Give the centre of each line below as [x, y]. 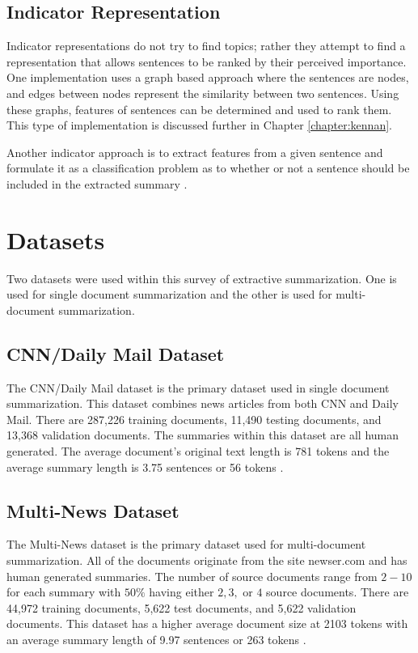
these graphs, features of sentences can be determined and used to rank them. [199, 109]
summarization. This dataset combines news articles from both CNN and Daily [203, 403]
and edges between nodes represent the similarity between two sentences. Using [203, 93]
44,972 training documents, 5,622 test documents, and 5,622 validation [182, 607]
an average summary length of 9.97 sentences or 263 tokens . [156, 639]
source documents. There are [338, 592]
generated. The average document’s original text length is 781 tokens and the [198, 451]
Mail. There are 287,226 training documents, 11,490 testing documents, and [194, 419]
